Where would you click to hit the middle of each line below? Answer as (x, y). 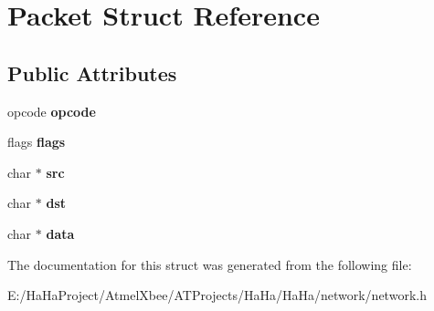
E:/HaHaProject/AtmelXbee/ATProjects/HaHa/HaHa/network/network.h (217, 295)
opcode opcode (52, 111)
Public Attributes (92, 73)
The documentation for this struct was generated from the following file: (210, 264)
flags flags (37, 142)
